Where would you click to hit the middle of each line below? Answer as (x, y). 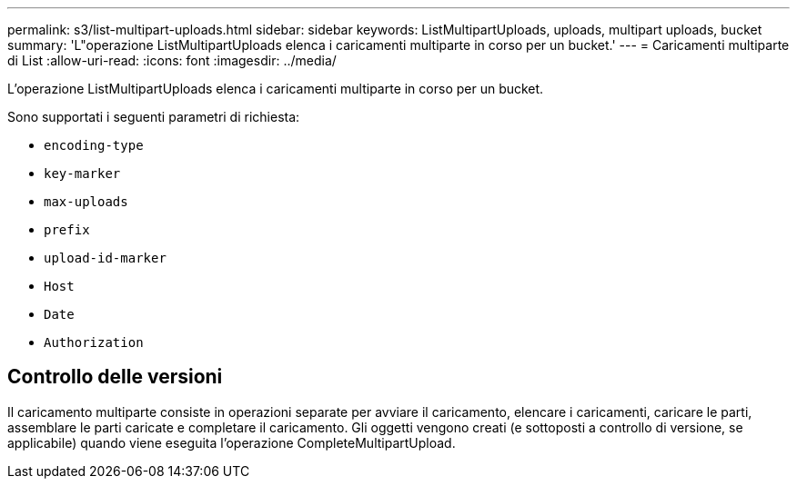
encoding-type (94, 145)
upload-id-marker (105, 258)
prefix (67, 230)
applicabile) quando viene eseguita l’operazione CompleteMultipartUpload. (232, 442)
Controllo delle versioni (115, 377)
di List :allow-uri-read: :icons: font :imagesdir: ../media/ (172, 60)
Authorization (94, 342)
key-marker (82, 174)
